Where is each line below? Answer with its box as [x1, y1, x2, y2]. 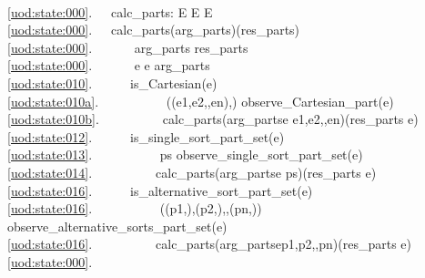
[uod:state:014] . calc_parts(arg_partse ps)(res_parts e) [7, 162, 377, 181]
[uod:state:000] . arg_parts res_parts [7, 37, 248, 57]
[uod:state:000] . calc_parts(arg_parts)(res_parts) [7, 20, 300, 39]
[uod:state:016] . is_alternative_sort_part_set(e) [7, 180, 313, 200]
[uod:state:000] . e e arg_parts [7, 56, 210, 75]
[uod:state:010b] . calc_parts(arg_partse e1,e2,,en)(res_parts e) [7, 109, 419, 129]
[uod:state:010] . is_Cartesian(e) [7, 73, 218, 92]
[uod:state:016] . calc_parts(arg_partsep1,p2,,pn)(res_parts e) [7, 234, 411, 253]
